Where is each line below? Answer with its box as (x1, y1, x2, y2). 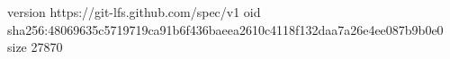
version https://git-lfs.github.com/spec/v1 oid (7, 3, 261, 21)
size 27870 (7, 38, 63, 56)
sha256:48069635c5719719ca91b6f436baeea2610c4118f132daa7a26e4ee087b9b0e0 (7, 20, 444, 38)
